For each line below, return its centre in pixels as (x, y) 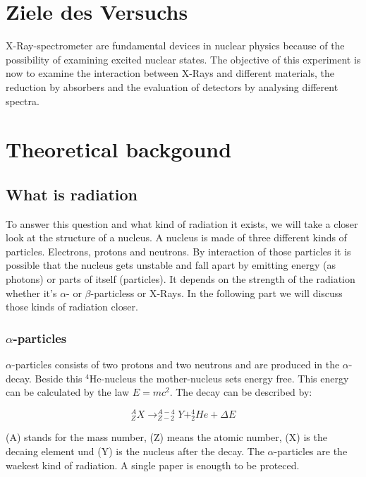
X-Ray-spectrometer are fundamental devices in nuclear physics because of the (175, 46)
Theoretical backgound (119, 149)
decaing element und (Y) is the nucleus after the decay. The (135, 451)
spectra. (23, 101)
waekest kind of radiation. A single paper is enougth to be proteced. (153, 465)
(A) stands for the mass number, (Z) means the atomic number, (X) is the (166, 437)
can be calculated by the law (67, 392)
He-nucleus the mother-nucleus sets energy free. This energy (219, 378)
